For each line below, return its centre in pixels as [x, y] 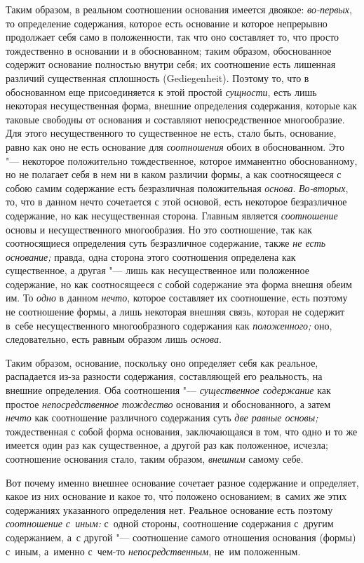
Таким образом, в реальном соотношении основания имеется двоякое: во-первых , [179, 9]
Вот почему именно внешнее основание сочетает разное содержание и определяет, [182, 482]
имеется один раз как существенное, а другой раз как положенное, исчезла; [167, 445]
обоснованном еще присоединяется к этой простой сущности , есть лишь [161, 91]
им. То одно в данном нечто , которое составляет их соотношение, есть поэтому [177, 298]
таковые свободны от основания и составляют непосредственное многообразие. [175, 119]
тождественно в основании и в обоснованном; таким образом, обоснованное [169, 50]
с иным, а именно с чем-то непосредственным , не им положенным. [153, 551]
